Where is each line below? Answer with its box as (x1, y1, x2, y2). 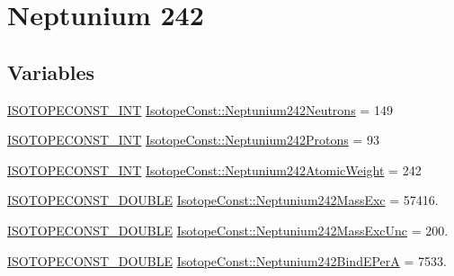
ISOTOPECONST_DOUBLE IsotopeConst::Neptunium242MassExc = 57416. (7, 191, 439, 209)
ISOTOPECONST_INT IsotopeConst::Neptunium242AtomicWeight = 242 (7, 160, 422, 179)
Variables (7, 58, 95, 85)
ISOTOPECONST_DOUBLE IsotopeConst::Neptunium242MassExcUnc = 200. (7, 220, 449, 239)
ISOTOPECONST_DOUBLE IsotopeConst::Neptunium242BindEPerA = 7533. (7, 251, 447, 270)
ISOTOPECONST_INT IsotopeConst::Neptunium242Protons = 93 (7, 130, 379, 149)
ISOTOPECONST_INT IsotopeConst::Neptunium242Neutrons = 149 (7, 100, 393, 119)
